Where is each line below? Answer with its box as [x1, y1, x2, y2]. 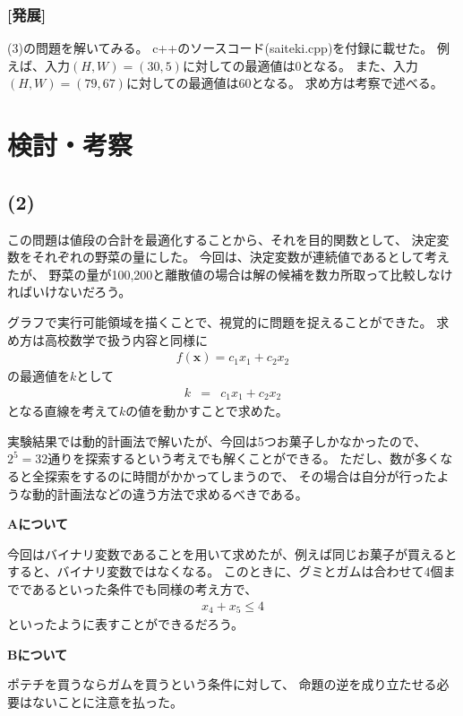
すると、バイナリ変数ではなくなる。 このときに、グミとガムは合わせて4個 [7, 562, 443, 581]
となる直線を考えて [7, 401, 119, 420]
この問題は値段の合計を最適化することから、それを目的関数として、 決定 [7, 229, 437, 248]
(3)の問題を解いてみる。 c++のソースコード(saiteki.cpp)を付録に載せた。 [7, 39, 433, 57]
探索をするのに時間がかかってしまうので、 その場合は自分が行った [44, 467, 437, 486]
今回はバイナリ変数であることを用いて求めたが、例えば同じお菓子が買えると [7, 544, 458, 563]
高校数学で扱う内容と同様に [44, 330, 208, 349]
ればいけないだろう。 [7, 282, 132, 301]
